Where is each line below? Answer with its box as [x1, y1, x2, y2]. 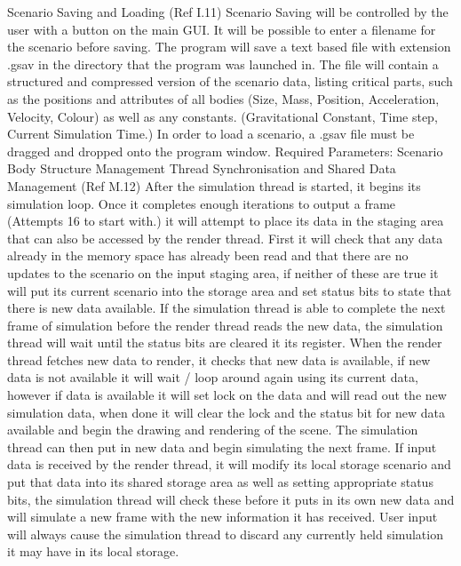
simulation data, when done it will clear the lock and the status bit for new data [7, 403, 446, 421]
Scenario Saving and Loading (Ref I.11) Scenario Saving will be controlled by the [7, 3, 449, 20]
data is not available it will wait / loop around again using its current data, [7, 368, 418, 387]
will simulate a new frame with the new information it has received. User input [7, 507, 438, 526]
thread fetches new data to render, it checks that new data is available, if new [7, 350, 431, 369]
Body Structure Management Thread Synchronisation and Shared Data [7, 159, 396, 178]
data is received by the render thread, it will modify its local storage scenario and [7, 455, 451, 474]
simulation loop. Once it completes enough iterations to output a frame [7, 194, 396, 212]
